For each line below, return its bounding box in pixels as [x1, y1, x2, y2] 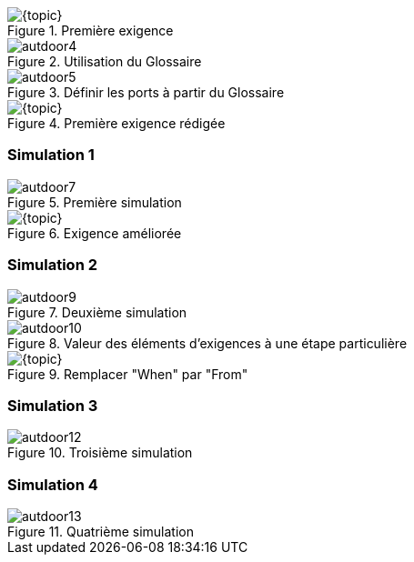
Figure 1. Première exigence [7, 23, 174, 38]
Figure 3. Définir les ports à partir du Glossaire [7, 85, 285, 100]
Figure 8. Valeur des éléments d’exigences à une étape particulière [7, 335, 408, 351]
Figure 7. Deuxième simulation [7, 304, 187, 320]
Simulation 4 [7, 475, 98, 494]
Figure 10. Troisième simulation [7, 445, 193, 461]
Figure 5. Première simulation [7, 194, 182, 210]
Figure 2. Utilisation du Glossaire [7, 54, 202, 69]
